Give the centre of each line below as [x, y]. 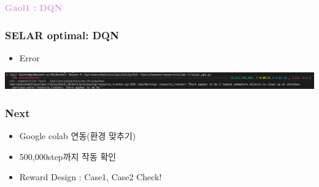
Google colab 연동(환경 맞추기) [78, 136]
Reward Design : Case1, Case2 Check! [90, 177]
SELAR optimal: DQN [62, 35]
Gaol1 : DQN [34, 7]
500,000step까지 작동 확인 [68, 156]
